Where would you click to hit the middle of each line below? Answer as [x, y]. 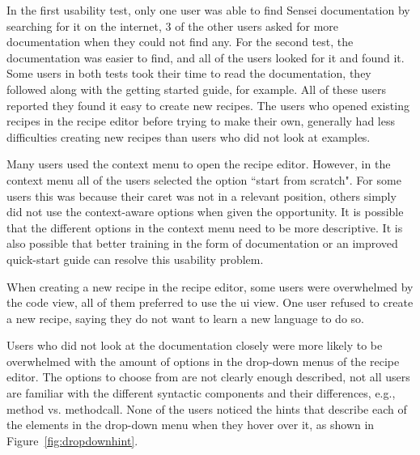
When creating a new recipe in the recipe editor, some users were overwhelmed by [210, 286]
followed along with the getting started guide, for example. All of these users [197, 89]
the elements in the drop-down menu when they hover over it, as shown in [191, 425]
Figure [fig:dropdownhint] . [72, 440]
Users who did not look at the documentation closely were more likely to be [195, 345]
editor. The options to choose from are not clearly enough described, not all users [208, 377]
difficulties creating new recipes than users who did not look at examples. [189, 136]
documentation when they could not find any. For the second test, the [180, 42]
